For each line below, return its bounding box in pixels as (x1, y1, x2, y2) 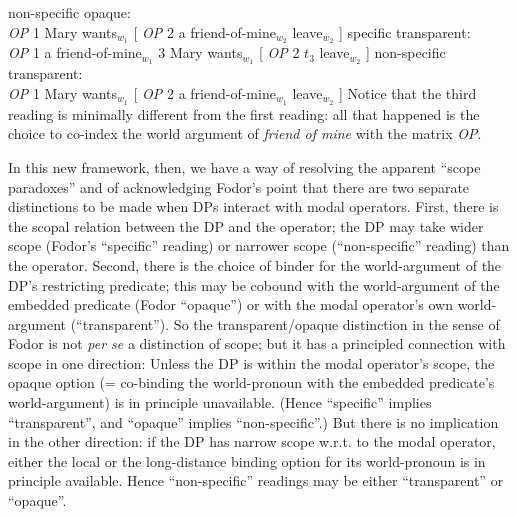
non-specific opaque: (8, 2, 131, 22)
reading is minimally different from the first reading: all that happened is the (8, 103, 480, 124)
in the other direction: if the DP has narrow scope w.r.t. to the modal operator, (8, 431, 496, 452)
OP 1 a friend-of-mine (8, 42, 142, 63)
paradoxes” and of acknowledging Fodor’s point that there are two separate (8, 176, 470, 197)
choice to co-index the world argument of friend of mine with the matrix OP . (8, 123, 482, 144)
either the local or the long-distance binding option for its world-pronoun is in (8, 450, 486, 471)
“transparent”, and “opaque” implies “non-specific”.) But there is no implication (8, 411, 499, 432)
